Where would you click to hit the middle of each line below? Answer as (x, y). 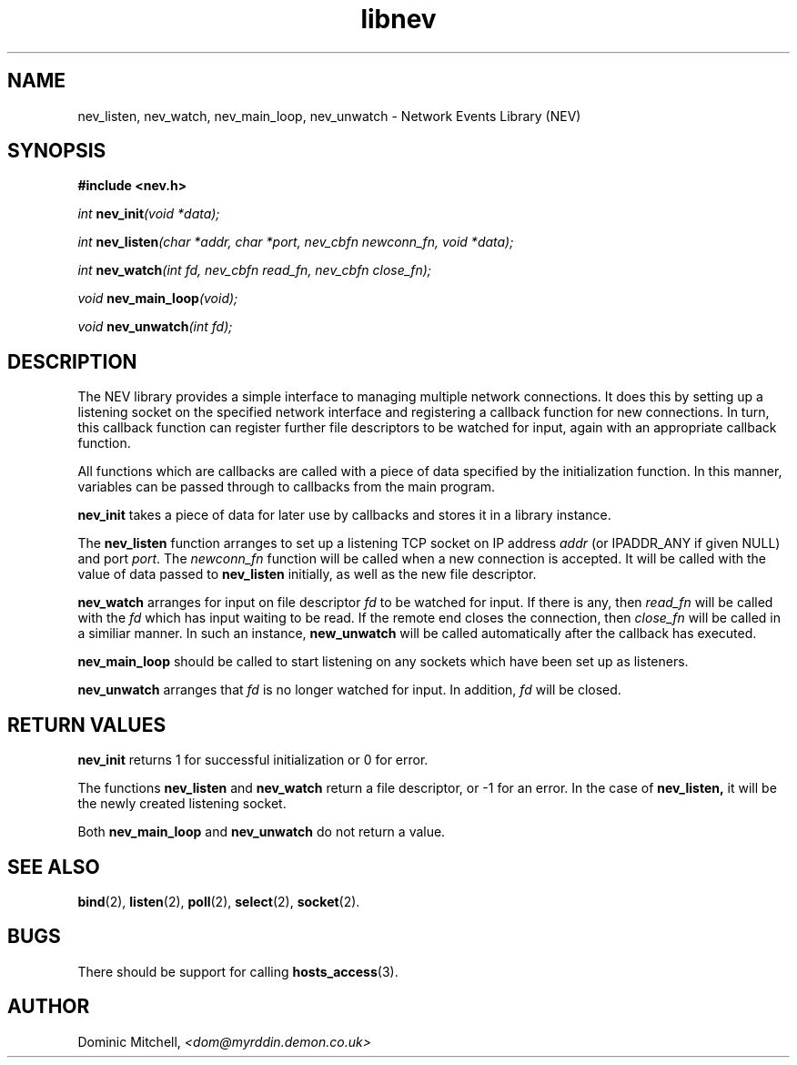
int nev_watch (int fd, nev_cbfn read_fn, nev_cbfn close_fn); (255, 270)
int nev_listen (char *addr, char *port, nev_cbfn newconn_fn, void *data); (296, 242)
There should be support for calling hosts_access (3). (238, 971)
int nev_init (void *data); (149, 214)
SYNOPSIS (57, 151)
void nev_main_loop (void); (158, 299)
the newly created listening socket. (182, 804)
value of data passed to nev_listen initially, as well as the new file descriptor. (307, 574)
